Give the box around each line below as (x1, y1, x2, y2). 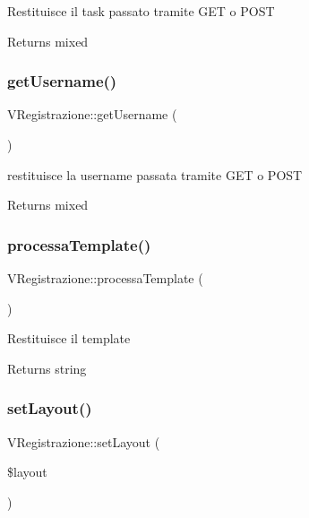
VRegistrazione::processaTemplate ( (7, 269, 203, 287)
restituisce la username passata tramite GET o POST (7, 165, 303, 184)
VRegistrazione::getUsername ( (7, 105, 177, 124)
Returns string (7, 358, 87, 377)
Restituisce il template (7, 329, 131, 348)
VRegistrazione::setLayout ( (7, 432, 160, 451)
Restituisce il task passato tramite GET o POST (7, 2, 275, 20)
